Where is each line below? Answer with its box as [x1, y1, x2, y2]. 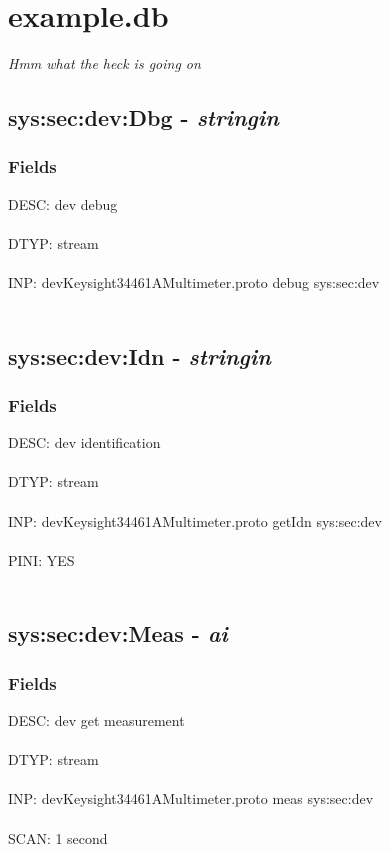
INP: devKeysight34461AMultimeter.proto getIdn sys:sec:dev [8, 510, 382, 531]
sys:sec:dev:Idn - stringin [8, 340, 271, 371]
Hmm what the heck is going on [8, 53, 201, 74]
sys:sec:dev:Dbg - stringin [8, 102, 279, 133]
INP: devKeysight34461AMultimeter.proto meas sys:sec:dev [8, 788, 374, 809]
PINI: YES [8, 549, 75, 570]
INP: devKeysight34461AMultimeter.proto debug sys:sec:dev [8, 272, 380, 293]
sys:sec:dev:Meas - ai [8, 618, 228, 649]
